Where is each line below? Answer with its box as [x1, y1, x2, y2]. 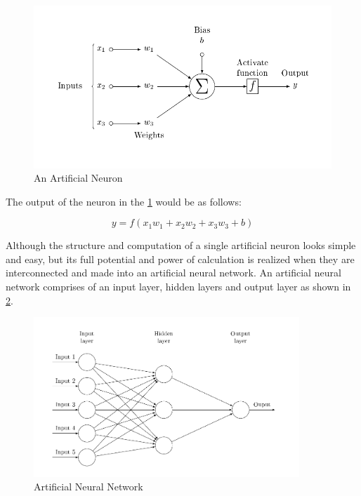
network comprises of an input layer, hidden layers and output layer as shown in [6, 279, 351, 294]
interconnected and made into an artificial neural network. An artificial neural [6, 265, 341, 280]
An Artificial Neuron [34, 170, 123, 185]
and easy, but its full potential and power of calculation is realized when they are [6, 251, 355, 266]
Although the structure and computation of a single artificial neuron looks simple [6, 238, 356, 253]
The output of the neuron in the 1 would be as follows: [6, 194, 242, 208]
